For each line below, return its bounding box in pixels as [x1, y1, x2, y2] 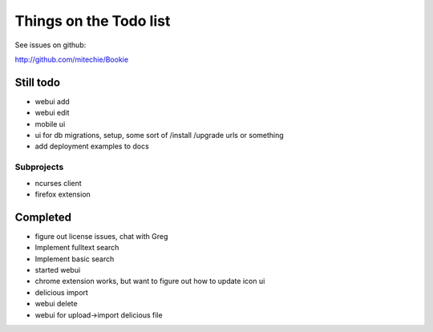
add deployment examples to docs [34, 141, 150, 152]
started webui [34, 265, 81, 275]
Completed [14, 210, 72, 224]
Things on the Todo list [14, 12, 171, 30]
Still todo [14, 75, 60, 89]
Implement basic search [34, 253, 115, 264]
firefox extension [34, 189, 91, 199]
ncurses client [34, 178, 82, 188]
